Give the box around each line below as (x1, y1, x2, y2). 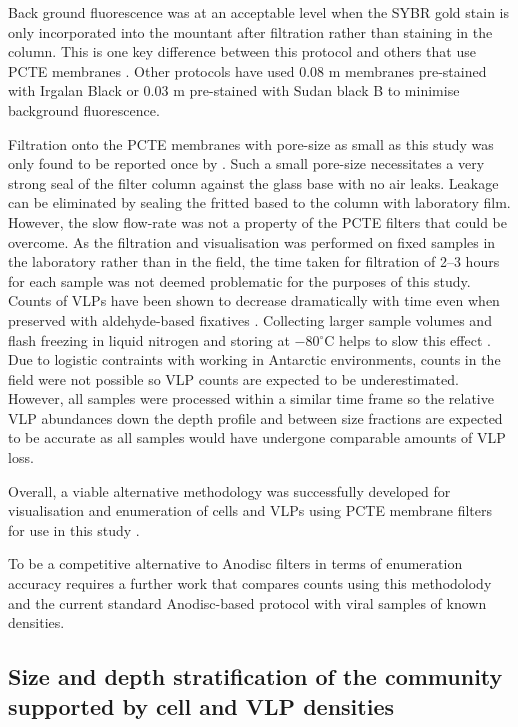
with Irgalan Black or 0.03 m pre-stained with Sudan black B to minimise (8, 80, 460, 101)
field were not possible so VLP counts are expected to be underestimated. (8, 368, 459, 389)
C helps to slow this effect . (324, 329, 491, 350)
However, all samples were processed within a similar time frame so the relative (8, 388, 494, 409)
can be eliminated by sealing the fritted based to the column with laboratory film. (8, 192, 511, 213)
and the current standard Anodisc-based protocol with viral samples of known (8, 592, 487, 613)
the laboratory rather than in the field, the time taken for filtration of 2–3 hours (8, 251, 500, 272)
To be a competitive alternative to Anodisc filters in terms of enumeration (8, 553, 463, 574)
